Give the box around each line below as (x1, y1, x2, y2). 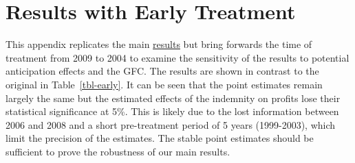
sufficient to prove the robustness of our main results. (6, 144, 230, 158)
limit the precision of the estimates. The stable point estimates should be (6, 131, 314, 145)
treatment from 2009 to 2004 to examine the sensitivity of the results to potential (6, 50, 349, 64)
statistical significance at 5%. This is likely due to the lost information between (6, 104, 339, 118)
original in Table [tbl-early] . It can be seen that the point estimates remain (6, 77, 323, 91)
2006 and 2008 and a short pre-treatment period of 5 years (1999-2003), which (6, 117, 336, 131)
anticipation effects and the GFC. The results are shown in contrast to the (6, 64, 319, 78)
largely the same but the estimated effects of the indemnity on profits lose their (6, 90, 341, 105)
